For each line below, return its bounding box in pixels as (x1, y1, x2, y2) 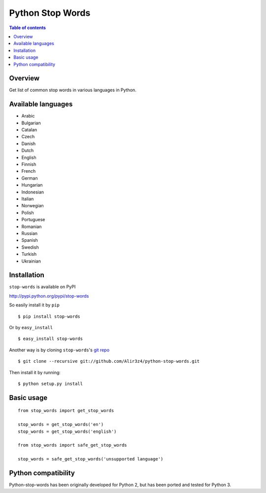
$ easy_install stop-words (18, 336, 83, 341)
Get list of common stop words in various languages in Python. (9, 87, 136, 93)
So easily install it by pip (9, 302, 60, 308)
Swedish (21, 244, 39, 250)
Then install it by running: (9, 369, 61, 375)
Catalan (21, 127, 37, 133)
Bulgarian (21, 120, 41, 126)
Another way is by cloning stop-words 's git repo (9, 347, 110, 353)
